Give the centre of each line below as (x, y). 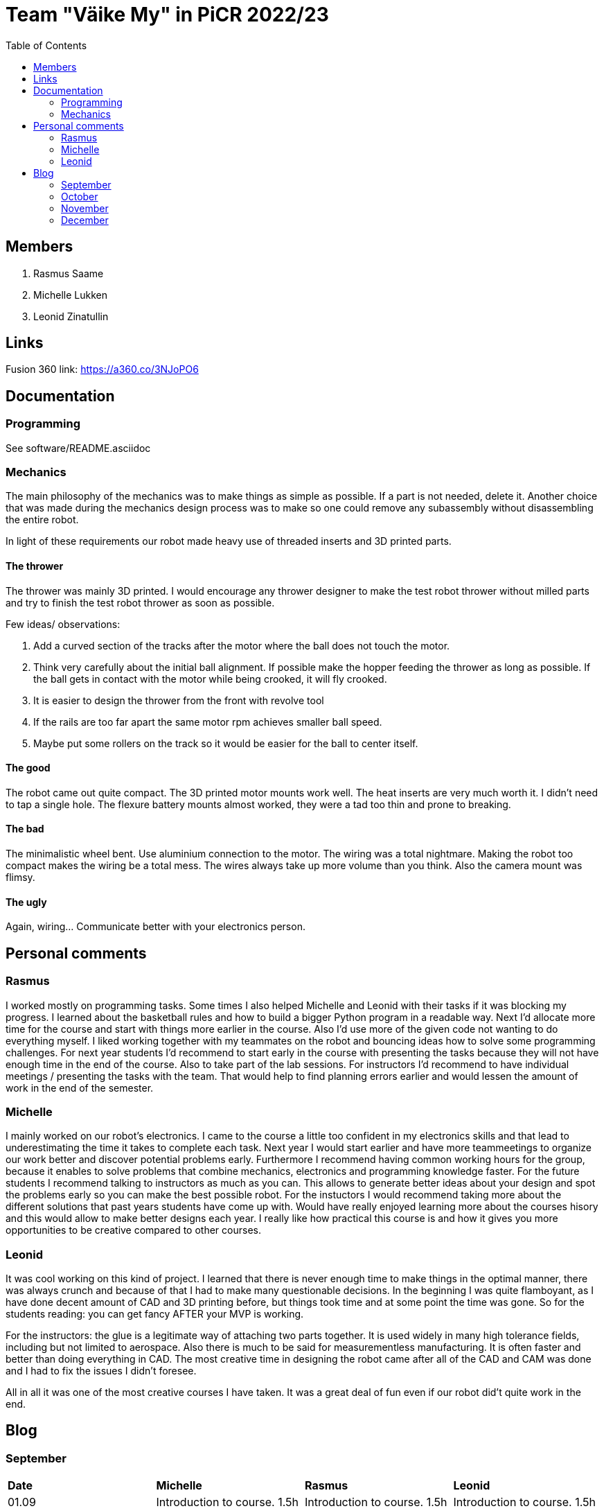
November (85, 208)
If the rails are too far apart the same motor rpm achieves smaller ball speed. (208, 722)
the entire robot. (42, 520)
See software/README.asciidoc (78, 448)
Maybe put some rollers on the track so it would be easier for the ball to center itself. (226, 743)
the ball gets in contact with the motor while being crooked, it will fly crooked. (210, 679)
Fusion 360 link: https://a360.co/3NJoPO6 (102, 369)
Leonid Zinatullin (71, 316)
